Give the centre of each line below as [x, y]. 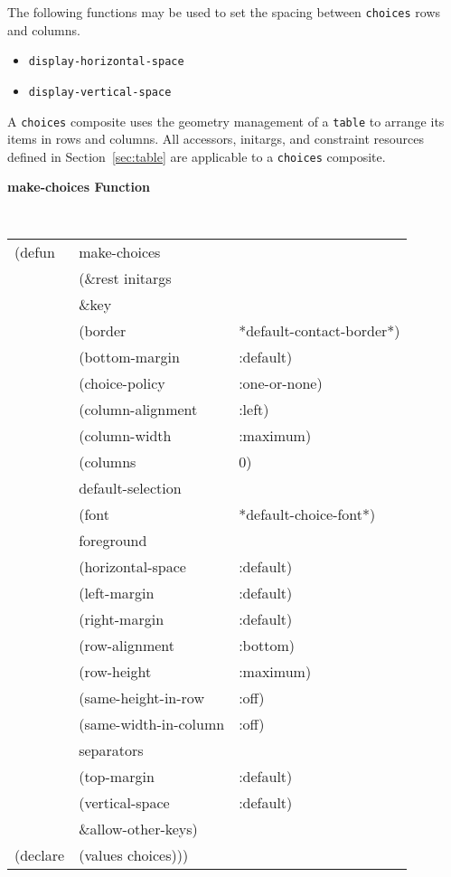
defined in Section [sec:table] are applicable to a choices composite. [197, 156]
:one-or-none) [281, 382]
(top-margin [117, 776]
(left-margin [117, 592]
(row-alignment [127, 645]
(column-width [125, 435]
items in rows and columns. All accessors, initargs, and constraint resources [216, 139]
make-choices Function [79, 187]
